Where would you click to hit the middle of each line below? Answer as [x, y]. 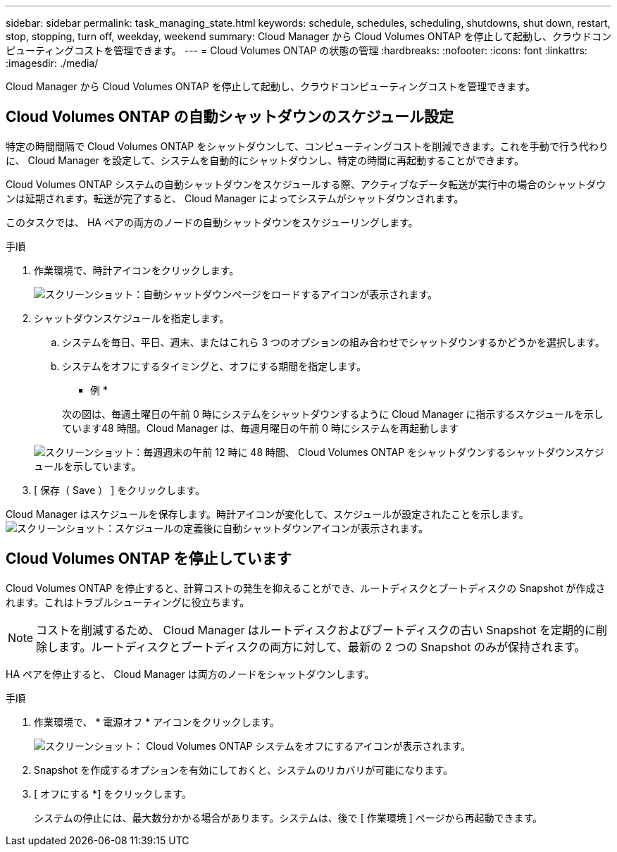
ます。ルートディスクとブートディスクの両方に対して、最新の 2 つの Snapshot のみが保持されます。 [322, 647]
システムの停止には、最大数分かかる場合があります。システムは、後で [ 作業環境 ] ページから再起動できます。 [288, 817]
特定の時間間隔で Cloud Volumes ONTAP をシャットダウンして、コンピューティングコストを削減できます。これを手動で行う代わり [307, 146]
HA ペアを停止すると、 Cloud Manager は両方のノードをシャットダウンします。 [190, 674]
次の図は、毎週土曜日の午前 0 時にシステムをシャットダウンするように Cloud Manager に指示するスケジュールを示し [333, 414]
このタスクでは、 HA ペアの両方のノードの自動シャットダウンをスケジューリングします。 [212, 222]
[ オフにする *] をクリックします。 [113, 794]
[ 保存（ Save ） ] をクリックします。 [119, 490]
